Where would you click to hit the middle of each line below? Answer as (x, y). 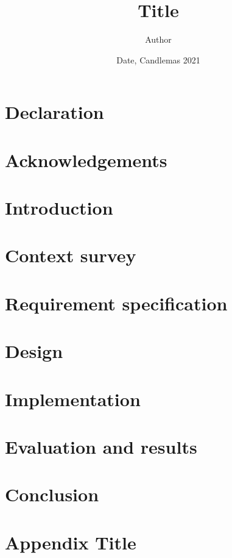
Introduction (59, 208)
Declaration (54, 112)
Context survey (71, 255)
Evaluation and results (101, 446)
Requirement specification (116, 303)
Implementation (73, 399)
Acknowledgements (86, 159)
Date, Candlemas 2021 (158, 59)
